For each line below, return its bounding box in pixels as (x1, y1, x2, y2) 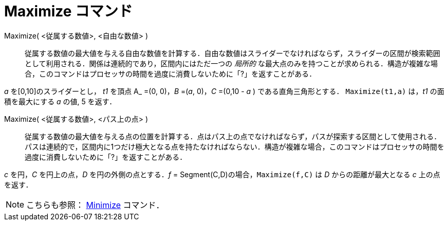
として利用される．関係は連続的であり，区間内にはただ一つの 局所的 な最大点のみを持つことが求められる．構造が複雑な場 (25, 59, 438, 68)
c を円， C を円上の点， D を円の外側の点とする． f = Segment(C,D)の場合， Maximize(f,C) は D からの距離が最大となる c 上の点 (4, 170, 440, 179)
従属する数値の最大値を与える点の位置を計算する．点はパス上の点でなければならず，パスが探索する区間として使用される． (25, 132, 441, 141)
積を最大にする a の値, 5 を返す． (4, 97, 117, 106)
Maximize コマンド (4, 3, 133, 20)
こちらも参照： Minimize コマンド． (26, 199, 164, 210)
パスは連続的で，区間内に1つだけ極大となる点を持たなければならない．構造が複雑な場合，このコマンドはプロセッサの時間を (25, 142, 444, 151)
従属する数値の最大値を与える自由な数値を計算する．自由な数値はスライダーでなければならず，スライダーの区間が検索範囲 (25, 48, 440, 58)
